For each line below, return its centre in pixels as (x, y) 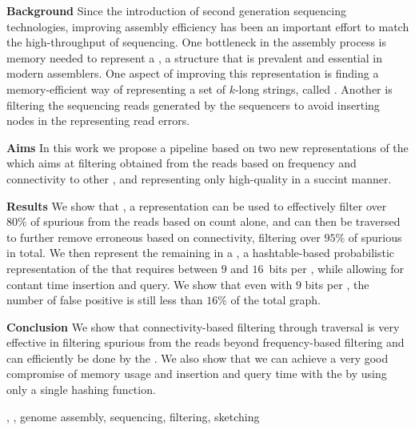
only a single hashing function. (81, 390)
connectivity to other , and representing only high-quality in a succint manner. (199, 178)
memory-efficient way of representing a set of (116, 88)
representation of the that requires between (112, 268)
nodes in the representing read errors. (98, 121)
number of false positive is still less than (105, 300)
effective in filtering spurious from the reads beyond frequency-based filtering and (206, 342)
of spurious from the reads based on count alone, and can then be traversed (215, 221)
